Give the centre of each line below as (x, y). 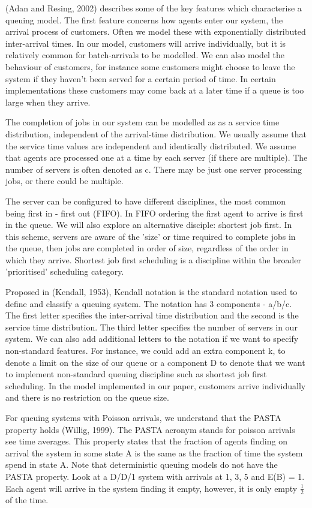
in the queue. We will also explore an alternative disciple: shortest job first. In (149, 225)
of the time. (27, 500)
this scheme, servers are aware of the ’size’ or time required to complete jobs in (151, 236)
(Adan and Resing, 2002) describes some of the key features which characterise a (154, 8)
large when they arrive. (48, 102)
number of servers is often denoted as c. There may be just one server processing (154, 169)
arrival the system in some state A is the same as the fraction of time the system (154, 453)
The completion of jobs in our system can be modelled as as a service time (142, 122)
